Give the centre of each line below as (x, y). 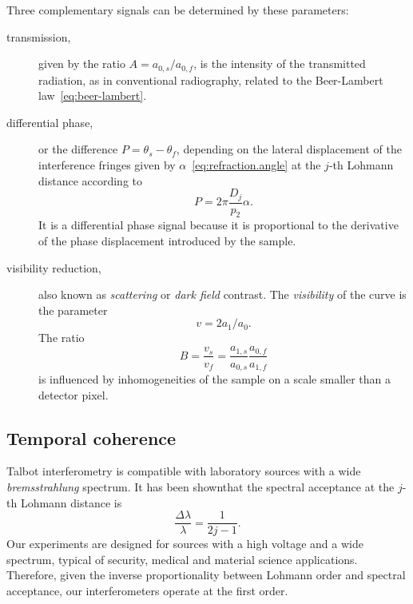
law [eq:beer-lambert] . (93, 95)
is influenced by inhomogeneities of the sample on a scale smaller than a (214, 378)
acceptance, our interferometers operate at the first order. (147, 590)
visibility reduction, (54, 267)
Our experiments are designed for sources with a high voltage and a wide (185, 544)
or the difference (78, 149)
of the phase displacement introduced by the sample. (167, 241)
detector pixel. (73, 394)
